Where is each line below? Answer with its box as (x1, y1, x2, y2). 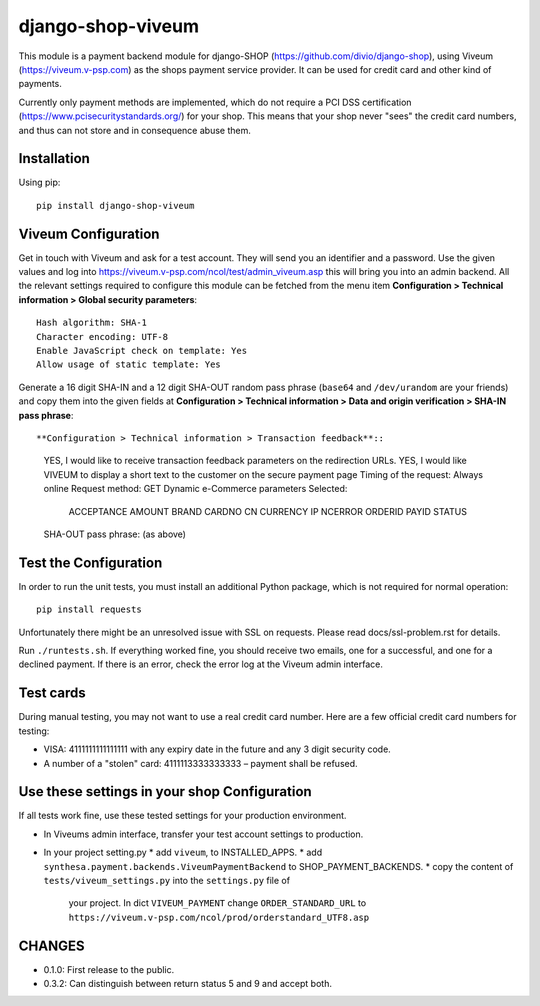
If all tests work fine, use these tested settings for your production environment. (18, 810, 347, 822)
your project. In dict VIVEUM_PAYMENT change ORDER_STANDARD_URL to (68, 897, 367, 909)
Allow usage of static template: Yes (36, 359, 222, 370)
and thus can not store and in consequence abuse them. (18, 124, 252, 136)
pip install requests (36, 604, 142, 615)
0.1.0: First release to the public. (43, 963, 175, 975)
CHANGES (18, 937, 85, 954)
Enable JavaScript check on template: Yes (36, 345, 248, 357)
